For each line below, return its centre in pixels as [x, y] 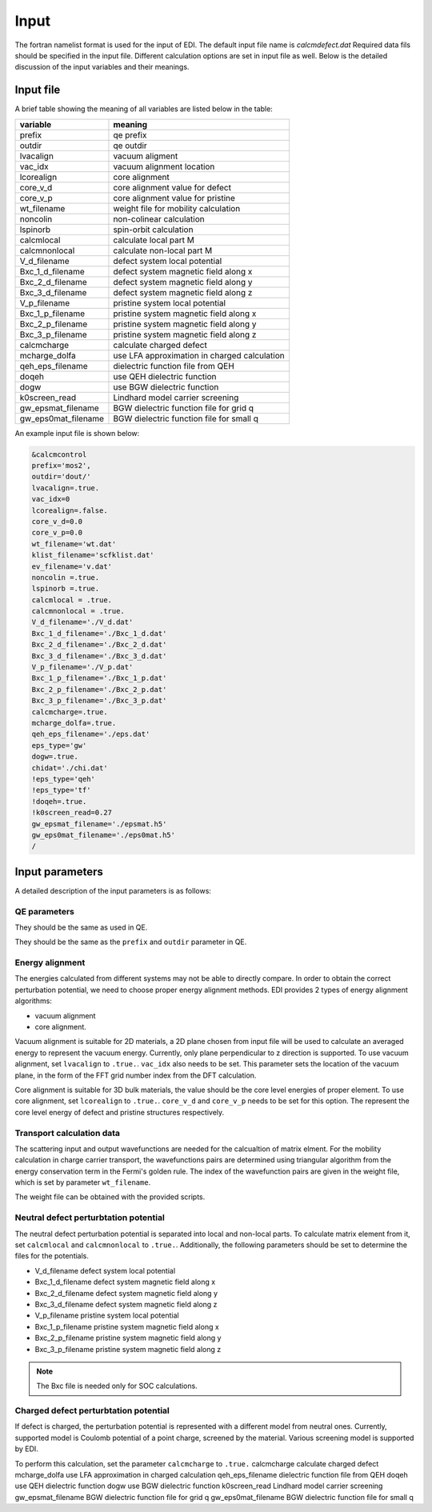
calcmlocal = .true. [72, 600]
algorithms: [33, 1001]
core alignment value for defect [172, 187]
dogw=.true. [55, 757]
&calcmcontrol [59, 454]
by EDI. [27, 1449]
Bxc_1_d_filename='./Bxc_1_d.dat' [99, 633]
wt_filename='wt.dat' [74, 544]
